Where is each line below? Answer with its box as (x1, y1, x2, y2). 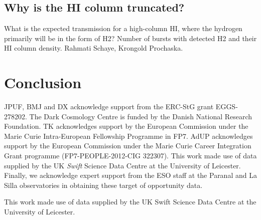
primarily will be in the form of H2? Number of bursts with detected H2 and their (4, 33, 257, 43)
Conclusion (4, 72, 82, 93)
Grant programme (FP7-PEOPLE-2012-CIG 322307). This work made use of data (4, 150, 257, 161)
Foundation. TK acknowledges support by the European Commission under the (4, 121, 248, 131)
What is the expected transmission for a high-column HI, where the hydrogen (4, 23, 242, 34)
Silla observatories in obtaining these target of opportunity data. (4, 179, 203, 190)
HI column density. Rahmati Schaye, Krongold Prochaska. (4, 43, 183, 53)
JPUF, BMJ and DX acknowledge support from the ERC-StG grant (4, 101, 214, 112)
